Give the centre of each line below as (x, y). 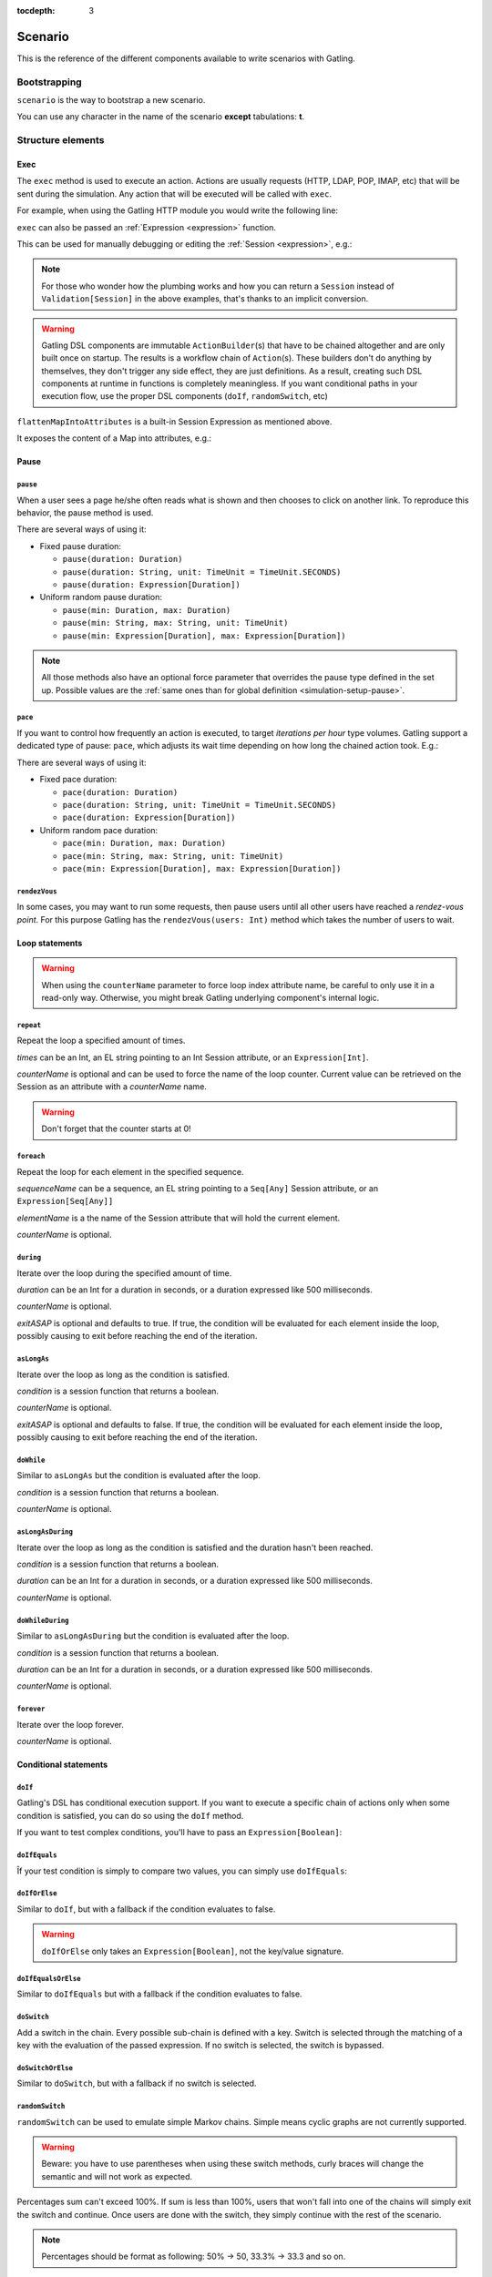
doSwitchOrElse (45, 2068)
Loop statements (50, 943)
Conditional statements (62, 1765)
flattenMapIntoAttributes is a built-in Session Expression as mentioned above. (174, 421)
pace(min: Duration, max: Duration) (144, 843)
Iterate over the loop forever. (71, 1724)
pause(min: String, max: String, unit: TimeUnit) (175, 623)
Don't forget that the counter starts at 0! (116, 1128)
